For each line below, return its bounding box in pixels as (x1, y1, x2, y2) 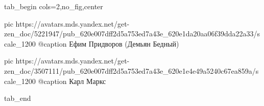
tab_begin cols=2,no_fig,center (4, 1, 103, 11)
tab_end (4, 93, 31, 103)
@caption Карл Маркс (38, 75, 106, 86)
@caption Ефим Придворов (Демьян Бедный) (38, 38, 179, 49)
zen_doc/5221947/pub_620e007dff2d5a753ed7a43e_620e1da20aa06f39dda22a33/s (4, 28, 260, 39)
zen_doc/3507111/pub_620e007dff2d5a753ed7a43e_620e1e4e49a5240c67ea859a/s (4, 65, 259, 76)
